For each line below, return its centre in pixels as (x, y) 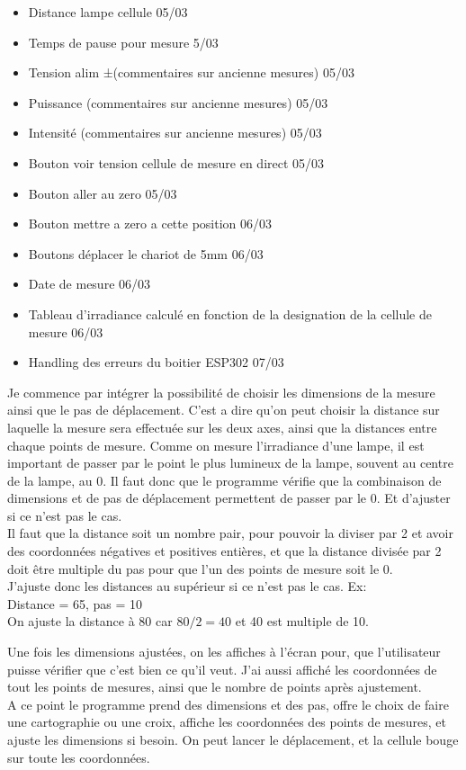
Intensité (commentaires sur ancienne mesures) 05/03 (175, 133)
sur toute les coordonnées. (79, 757)
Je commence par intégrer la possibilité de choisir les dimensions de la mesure (221, 392)
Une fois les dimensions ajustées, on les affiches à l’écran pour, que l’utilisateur (224, 652)
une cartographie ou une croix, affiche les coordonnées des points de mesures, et (227, 722)
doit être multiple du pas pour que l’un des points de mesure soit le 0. (200, 568)
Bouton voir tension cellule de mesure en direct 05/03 (176, 162)
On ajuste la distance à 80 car (90, 621)
